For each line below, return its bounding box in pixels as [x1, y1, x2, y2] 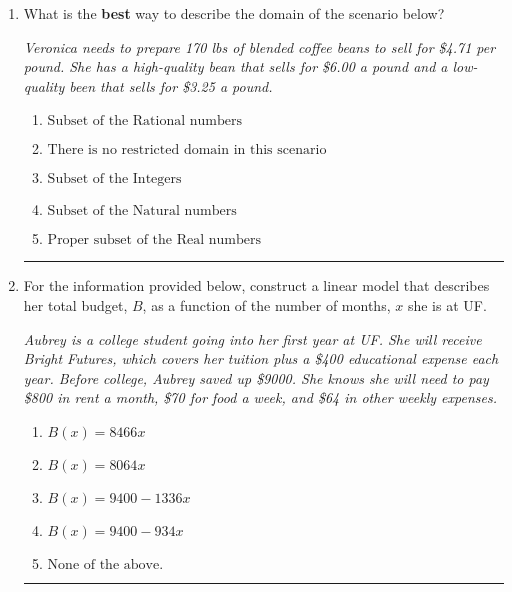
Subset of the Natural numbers [47, 204, 237, 219]
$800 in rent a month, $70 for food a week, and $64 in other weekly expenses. [23, 387, 497, 408]
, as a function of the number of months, [142, 294, 391, 315]
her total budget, [23, 294, 128, 315]
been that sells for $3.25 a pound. [69, 75, 273, 96]
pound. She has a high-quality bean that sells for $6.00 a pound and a [23, 56, 448, 77]
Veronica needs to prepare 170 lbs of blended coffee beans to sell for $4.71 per [23, 36, 496, 57]
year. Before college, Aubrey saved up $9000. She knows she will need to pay [23, 367, 489, 388]
